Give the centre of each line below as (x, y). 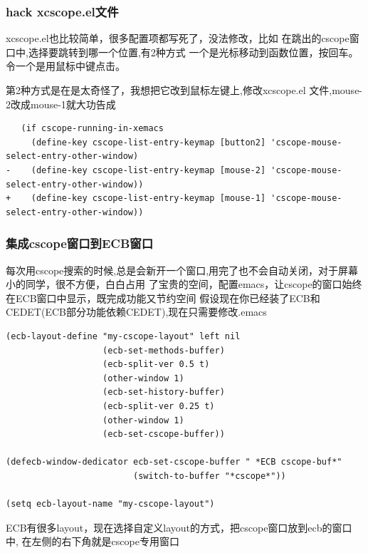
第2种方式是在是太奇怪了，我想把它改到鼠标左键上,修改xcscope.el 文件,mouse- (184, 90)
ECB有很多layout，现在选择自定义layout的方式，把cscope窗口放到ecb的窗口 (179, 527)
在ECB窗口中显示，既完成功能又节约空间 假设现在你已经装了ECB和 (163, 298)
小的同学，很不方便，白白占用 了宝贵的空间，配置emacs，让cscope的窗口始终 (184, 284)
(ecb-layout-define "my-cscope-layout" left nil (123, 336)
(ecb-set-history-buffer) (164, 392)
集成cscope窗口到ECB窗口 (80, 243)
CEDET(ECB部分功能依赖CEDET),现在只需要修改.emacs (136, 312)
